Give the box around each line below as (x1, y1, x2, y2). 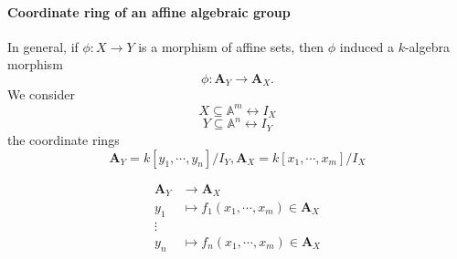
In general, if (7, 36, 79, 56)
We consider (7, 85, 76, 104)
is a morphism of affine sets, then (138, 36, 324, 56)
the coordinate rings (7, 129, 120, 149)
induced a (339, 36, 394, 56)
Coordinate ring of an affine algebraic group (7, 2, 291, 21)
